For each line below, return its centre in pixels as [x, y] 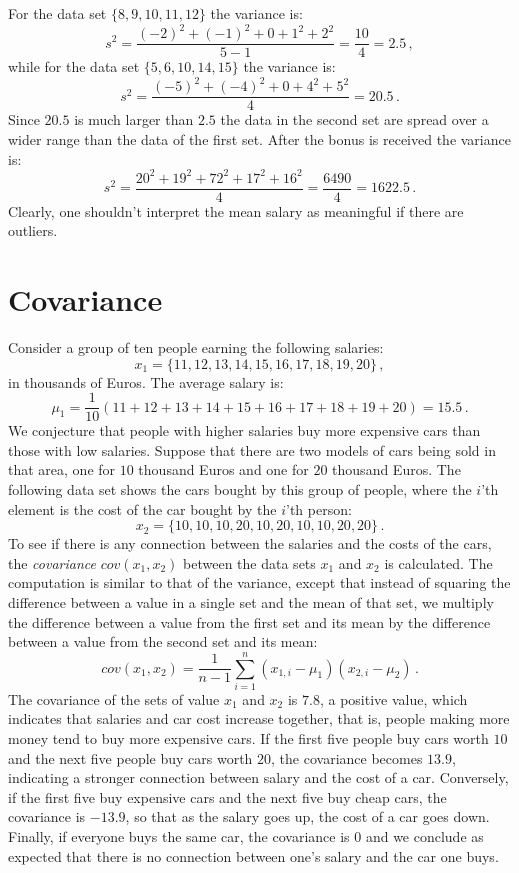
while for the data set [74, 66]
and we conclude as [424, 836]
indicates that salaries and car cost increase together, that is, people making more [259, 718]
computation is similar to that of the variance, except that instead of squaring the [259, 582]
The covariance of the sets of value [114, 698]
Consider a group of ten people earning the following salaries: [196, 346]
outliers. [33, 230]
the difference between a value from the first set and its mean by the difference [249, 621]
